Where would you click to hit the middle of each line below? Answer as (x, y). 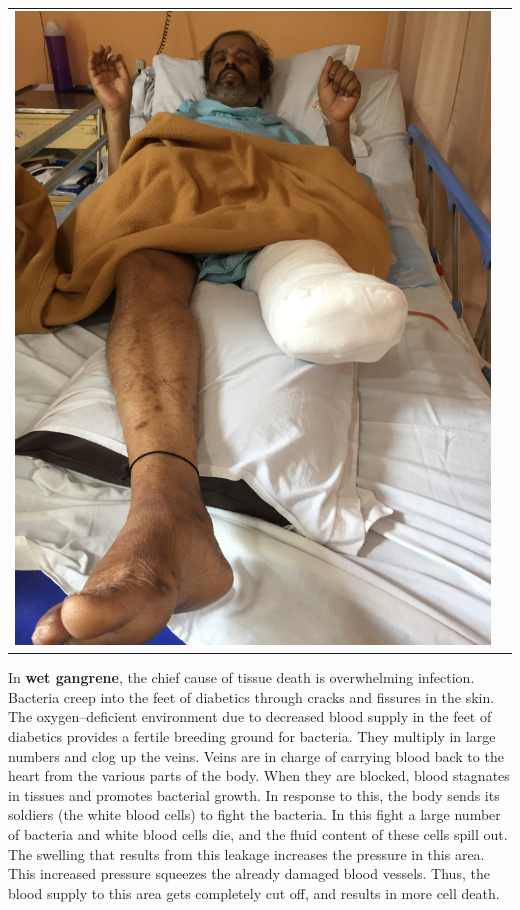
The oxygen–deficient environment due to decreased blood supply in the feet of (250, 716)
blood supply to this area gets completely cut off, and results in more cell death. (254, 892)
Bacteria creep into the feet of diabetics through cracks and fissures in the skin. (251, 696)
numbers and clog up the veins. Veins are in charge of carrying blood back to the (256, 755)
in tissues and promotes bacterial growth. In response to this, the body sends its (254, 794)
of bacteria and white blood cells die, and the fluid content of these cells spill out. (258, 834)
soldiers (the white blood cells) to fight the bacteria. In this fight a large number (254, 814)
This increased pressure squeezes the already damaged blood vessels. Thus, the (249, 873)
